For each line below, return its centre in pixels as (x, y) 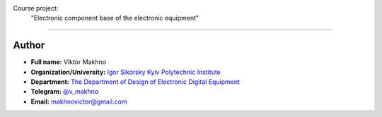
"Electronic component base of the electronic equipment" (115, 18)
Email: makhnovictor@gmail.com (79, 101)
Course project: (36, 8)
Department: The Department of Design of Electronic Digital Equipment (135, 82)
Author (29, 45)
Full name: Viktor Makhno (68, 62)
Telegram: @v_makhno (65, 92)
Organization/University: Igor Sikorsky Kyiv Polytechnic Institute (126, 72)
